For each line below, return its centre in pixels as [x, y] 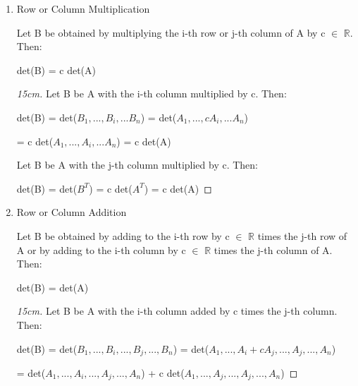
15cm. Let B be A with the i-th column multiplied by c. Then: [152, 94]
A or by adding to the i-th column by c [101, 249]
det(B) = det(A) [53, 287]
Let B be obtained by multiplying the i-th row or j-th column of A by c [171, 32]
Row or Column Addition [72, 212]
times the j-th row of [302, 235]
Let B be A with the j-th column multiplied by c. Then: [137, 165]
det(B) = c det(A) [56, 70]
